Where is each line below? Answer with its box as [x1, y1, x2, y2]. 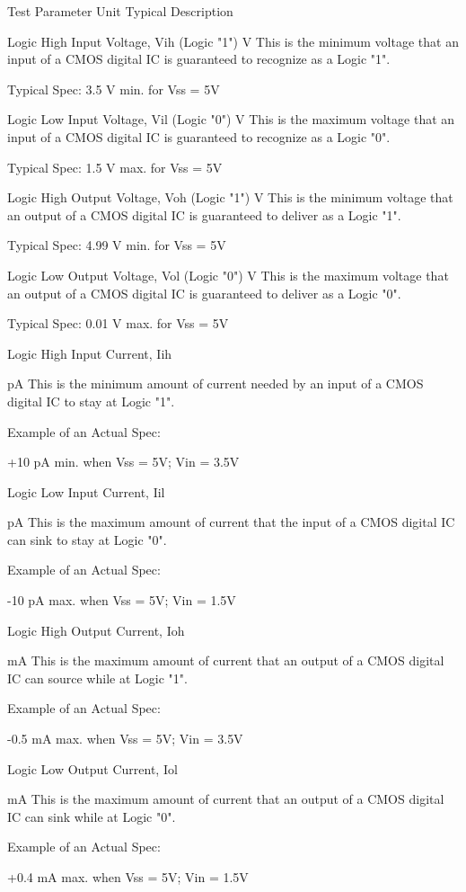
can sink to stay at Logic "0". [7, 530, 167, 549]
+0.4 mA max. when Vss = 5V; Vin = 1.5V [7, 868, 249, 886]
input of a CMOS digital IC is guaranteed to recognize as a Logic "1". [7, 49, 391, 68]
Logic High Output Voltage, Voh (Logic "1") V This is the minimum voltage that [7, 188, 453, 207]
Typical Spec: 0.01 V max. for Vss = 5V [7, 314, 229, 333]
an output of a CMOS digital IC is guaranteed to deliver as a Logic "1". [7, 205, 401, 224]
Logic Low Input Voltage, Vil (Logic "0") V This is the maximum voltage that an [7, 110, 455, 129]
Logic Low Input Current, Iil [7, 482, 165, 501]
